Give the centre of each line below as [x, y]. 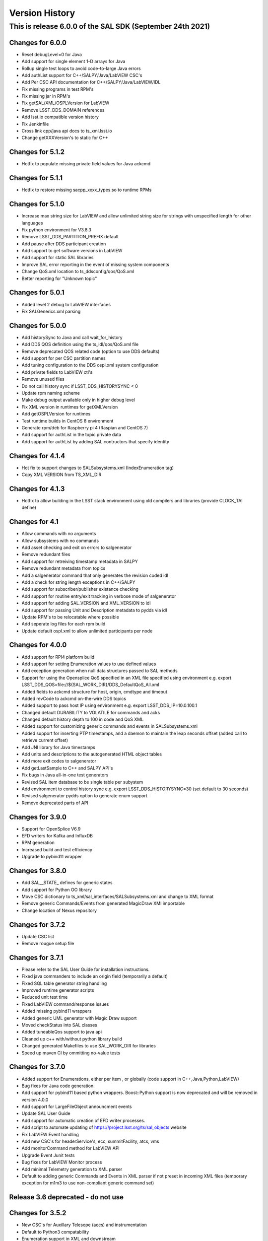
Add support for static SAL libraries [58, 258]
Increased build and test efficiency [57, 849]
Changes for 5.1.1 [36, 178]
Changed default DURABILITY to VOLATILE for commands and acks [91, 712]
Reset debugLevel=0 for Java [52, 54]
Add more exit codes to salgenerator [59, 761]
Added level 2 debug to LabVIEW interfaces [66, 304]
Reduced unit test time [45, 997]
